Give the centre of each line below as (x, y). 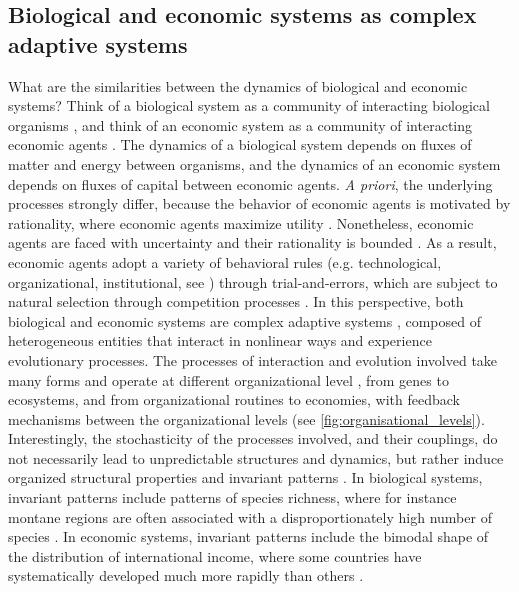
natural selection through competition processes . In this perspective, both (236, 301)
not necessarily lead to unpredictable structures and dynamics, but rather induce (256, 457)
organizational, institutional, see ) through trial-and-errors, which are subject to (253, 281)
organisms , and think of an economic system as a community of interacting (240, 124)
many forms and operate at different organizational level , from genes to (228, 379)
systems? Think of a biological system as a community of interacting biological (249, 105)
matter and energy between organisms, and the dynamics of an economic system (254, 163)
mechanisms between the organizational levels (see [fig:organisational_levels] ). (246, 418)
